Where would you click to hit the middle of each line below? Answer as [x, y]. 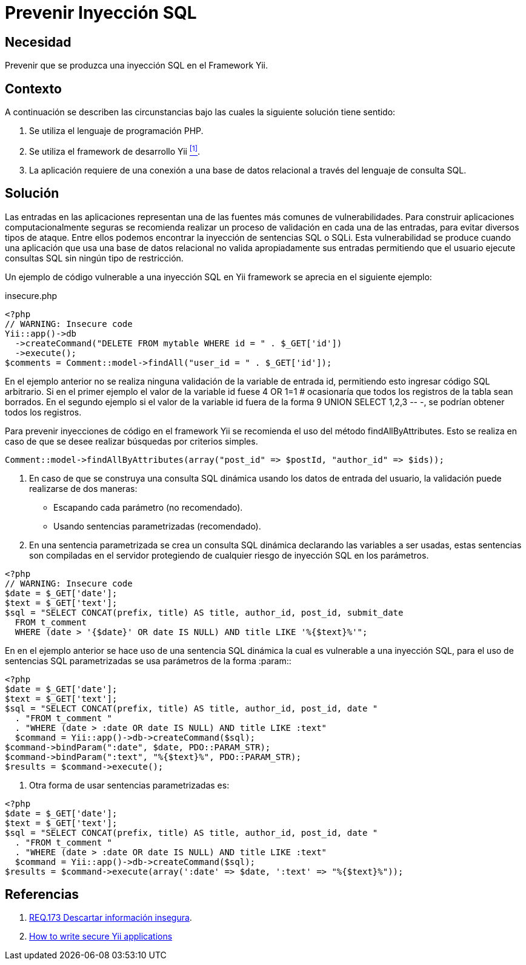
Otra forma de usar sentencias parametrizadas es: [129, 785]
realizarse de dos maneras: [83, 488]
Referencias [42, 894]
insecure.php [31, 295]
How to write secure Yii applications [101, 936]
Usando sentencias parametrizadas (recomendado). [157, 526]
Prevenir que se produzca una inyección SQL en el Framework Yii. [136, 66]
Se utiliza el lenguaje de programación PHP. [116, 131]
